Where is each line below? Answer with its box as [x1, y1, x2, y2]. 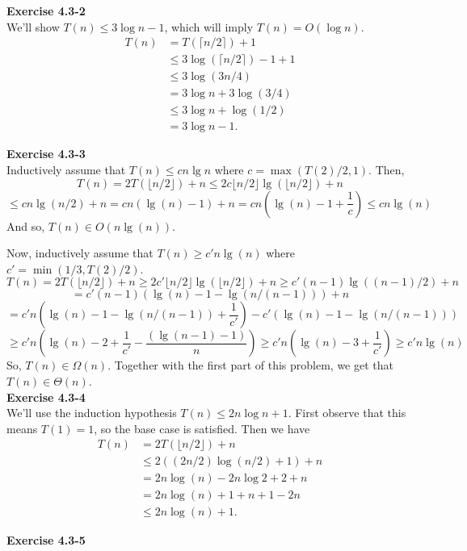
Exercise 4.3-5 [6, 532, 86, 549]
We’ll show [6, 18, 60, 35]
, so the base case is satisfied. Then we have [94, 420, 310, 436]
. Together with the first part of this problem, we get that [107, 357, 393, 374]
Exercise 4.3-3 [6, 145, 86, 162]
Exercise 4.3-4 [6, 388, 86, 405]
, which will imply [164, 18, 254, 35]
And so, [6, 217, 45, 234]
